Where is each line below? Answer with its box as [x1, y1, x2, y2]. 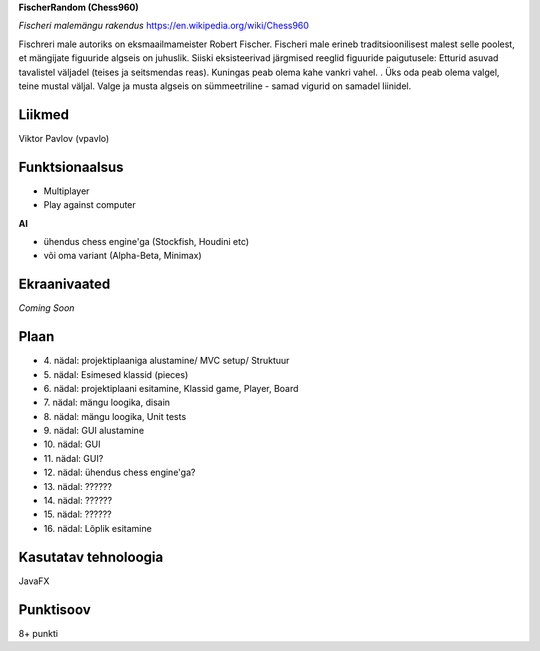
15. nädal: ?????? [43, 508, 112, 520]
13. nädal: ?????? [43, 480, 112, 492]
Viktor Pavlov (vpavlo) [18, 132, 110, 144]
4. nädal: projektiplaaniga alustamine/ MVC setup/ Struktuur [43, 355, 290, 367]
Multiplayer [43, 185, 90, 197]
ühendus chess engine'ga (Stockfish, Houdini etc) [43, 235, 250, 247]
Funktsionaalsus [18, 158, 124, 175]
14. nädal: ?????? [43, 495, 113, 507]
